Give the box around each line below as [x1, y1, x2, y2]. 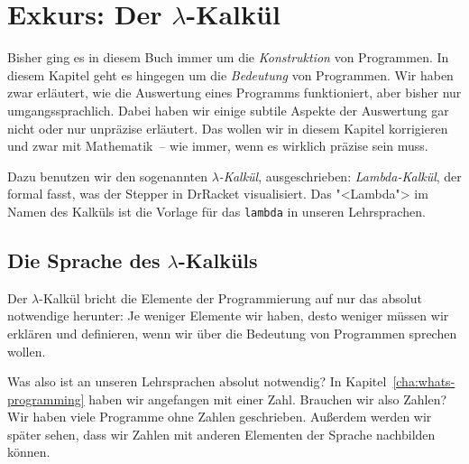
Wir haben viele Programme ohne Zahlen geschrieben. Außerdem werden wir [7, 407, 432, 426]
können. [7, 442, 51, 461]
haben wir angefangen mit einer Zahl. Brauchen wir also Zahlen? [88, 389, 447, 408]
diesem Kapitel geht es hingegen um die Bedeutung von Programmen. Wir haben [7, 65, 454, 84]
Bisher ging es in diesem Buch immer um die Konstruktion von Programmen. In [7, 48, 449, 67]
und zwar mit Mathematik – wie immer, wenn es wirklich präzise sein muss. [7, 136, 428, 155]
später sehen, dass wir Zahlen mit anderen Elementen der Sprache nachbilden [7, 424, 436, 443]
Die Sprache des [7, 246, 161, 274]
